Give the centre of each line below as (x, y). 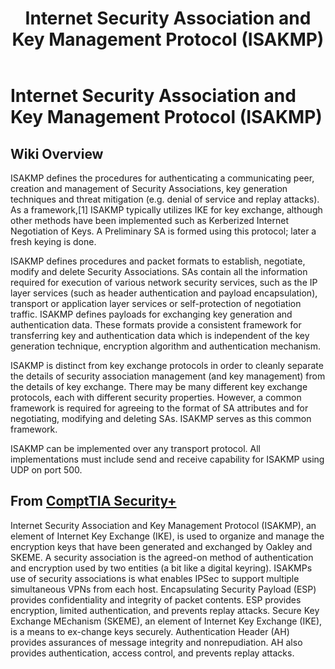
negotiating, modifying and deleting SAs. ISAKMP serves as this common (161, 418)
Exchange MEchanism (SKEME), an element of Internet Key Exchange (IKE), (166, 621)
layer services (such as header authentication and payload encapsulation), (164, 293)
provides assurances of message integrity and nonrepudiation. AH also (156, 642)
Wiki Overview (57, 153)
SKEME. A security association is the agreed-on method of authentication (162, 557)
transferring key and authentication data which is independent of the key (160, 335)
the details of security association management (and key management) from (168, 376)
